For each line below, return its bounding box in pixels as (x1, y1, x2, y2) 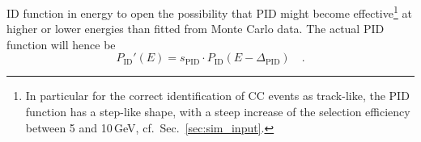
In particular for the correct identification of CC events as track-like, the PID (25, 87, 410, 104)
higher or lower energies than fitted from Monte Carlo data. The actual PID (6, 20, 385, 37)
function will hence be (6, 35, 116, 52)
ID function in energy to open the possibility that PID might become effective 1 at (6, 2, 412, 21)
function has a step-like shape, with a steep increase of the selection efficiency (25, 103, 410, 120)
